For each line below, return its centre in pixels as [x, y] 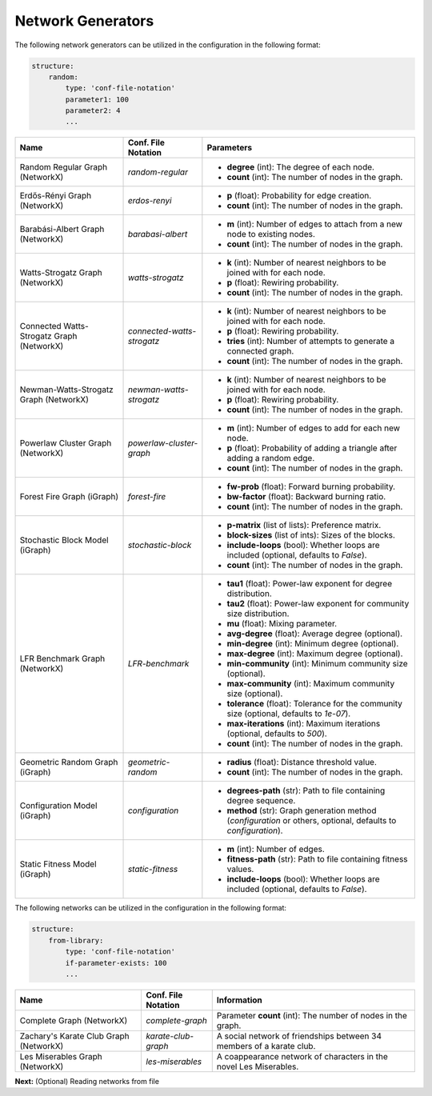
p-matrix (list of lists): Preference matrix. [304, 526]
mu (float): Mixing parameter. [282, 624]
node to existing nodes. [271, 234]
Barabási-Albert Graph [62, 230]
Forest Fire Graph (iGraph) [69, 497]
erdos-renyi [150, 201]
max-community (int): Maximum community [311, 684]
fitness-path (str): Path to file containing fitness [317, 859]
